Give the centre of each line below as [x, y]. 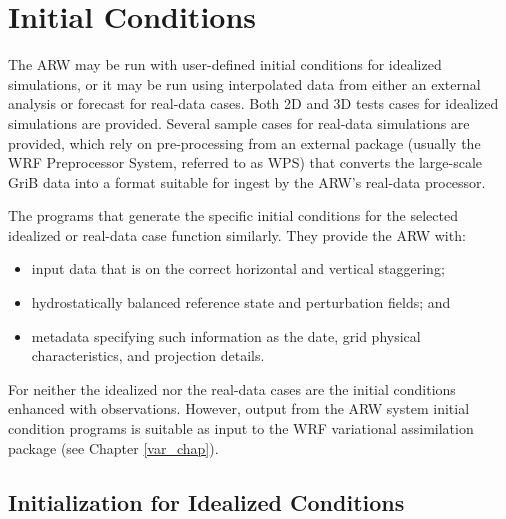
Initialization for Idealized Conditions [206, 501]
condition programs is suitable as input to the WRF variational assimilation [241, 428]
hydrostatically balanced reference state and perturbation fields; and [241, 302]
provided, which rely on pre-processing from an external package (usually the [244, 142]
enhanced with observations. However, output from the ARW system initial [239, 408]
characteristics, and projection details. [148, 355]
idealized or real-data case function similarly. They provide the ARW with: [237, 234]
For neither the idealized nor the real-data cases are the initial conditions [232, 388]
